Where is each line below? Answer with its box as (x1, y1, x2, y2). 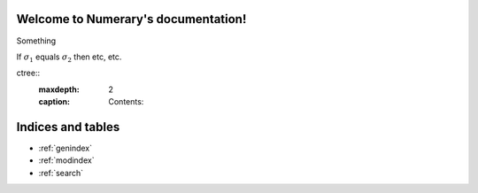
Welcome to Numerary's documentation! (16, 12, 247, 27)
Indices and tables (16, 120, 120, 135)
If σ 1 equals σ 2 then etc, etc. (16, 51, 122, 64)
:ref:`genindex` (38, 143, 93, 153)
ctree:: (16, 67, 41, 79)
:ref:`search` (38, 167, 84, 178)
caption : (38, 96, 71, 107)
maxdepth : (38, 84, 80, 95)
